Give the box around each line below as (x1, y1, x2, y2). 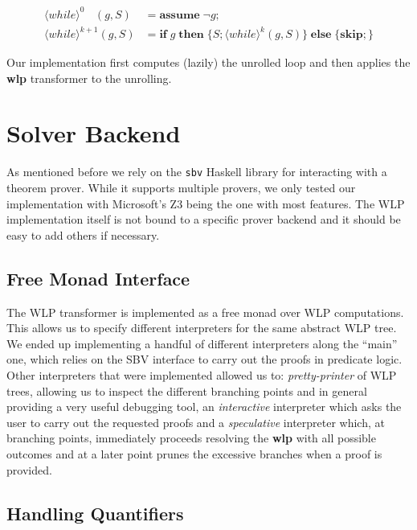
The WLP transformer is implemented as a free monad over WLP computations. (6, 303, 404, 320)
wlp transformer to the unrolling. (6, 69, 172, 86)
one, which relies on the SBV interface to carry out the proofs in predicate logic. (6, 351, 403, 368)
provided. (6, 461, 52, 478)
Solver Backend (6, 117, 181, 150)
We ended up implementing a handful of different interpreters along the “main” (6, 335, 398, 351)
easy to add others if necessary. (6, 226, 160, 243)
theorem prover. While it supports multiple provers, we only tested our (6, 179, 356, 196)
